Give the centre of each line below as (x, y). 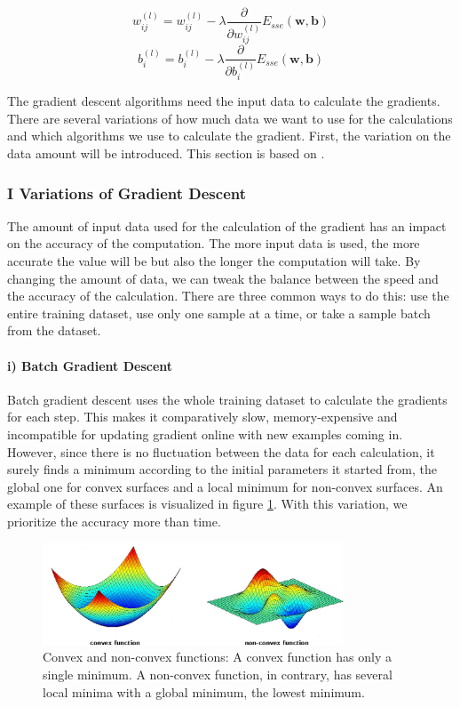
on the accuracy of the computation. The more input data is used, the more (214, 243)
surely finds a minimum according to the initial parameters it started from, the (222, 469)
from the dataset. (54, 330)
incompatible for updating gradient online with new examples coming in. (205, 434)
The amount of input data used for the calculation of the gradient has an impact (227, 225)
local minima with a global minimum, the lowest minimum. (204, 691)
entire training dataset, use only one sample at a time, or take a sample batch (219, 313)
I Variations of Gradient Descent (127, 193)
